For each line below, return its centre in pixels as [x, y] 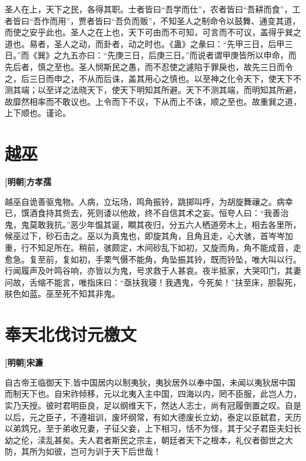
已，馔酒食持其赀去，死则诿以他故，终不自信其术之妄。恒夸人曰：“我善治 [147, 213]
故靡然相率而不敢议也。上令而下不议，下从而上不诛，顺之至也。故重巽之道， [153, 101]
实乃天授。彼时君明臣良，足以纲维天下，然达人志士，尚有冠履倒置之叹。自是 [153, 405]
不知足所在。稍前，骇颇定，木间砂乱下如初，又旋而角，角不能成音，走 [165, 248]
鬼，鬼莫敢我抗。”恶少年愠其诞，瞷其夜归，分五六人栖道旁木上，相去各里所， [153, 224]
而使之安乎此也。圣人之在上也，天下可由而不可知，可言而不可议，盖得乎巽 [149, 32]
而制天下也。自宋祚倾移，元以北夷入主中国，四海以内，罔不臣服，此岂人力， [153, 394]
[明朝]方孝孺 [28, 182]
